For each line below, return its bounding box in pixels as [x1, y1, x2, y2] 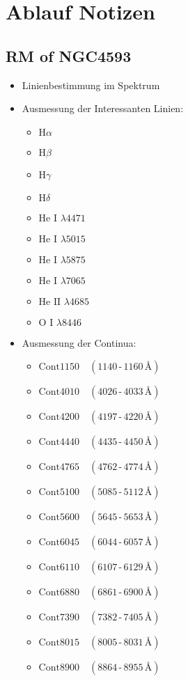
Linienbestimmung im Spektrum [22, 77, 160, 92]
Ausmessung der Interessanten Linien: [22, 101, 184, 116]
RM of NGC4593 [6, 45, 132, 66]
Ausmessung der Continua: [22, 335, 136, 350]
